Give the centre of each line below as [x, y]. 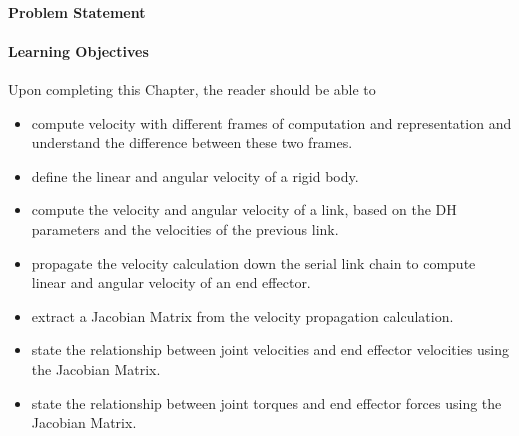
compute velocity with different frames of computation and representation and [271, 122]
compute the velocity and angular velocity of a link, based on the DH [244, 209]
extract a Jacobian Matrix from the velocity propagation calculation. [242, 315]
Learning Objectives [78, 50]
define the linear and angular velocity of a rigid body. [195, 175]
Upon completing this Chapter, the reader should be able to [192, 88]
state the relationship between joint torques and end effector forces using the [266, 402]
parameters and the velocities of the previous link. [185, 228]
